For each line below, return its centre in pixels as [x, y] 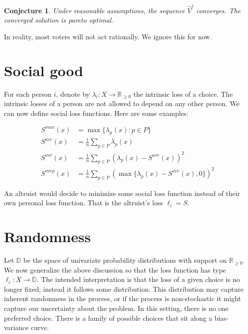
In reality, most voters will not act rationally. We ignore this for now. [108, 36]
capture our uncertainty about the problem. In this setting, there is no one [116, 308]
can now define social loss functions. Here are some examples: [96, 113]
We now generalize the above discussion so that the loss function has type [115, 269]
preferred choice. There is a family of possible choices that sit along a [108, 318]
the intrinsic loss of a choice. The [183, 94]
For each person [28, 94]
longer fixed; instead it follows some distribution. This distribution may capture [124, 289]
